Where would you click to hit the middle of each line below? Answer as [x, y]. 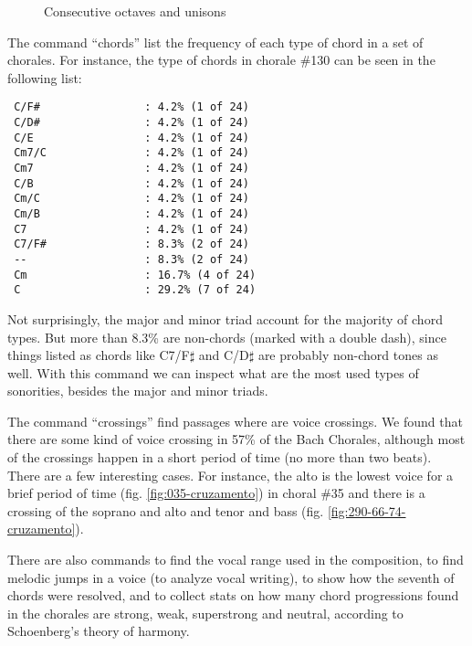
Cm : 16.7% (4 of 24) [135, 275]
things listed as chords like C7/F [99, 355]
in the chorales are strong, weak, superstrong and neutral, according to [205, 613]
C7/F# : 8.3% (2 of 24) [131, 244]
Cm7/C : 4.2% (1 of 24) [131, 153]
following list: [45, 77]
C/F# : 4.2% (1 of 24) [131, 107]
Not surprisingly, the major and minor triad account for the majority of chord [225, 318]
